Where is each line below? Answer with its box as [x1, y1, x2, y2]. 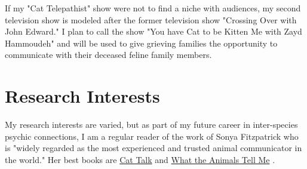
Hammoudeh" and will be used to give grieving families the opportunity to [5, 36, 278, 49]
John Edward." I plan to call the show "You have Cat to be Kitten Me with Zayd [5, 25, 302, 38]
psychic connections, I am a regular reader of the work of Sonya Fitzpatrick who [5, 130, 299, 142]
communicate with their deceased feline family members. [5, 48, 212, 61]
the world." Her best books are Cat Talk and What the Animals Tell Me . [5, 153, 275, 165]
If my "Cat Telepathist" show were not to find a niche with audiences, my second [5, 2, 301, 14]
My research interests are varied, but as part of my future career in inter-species [5, 118, 298, 131]
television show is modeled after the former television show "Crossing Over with [5, 13, 297, 26]
